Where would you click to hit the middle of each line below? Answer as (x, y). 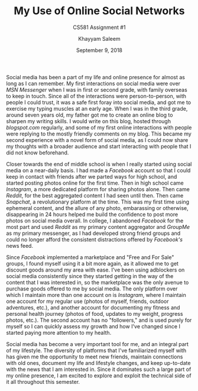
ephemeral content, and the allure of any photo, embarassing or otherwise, (98, 208)
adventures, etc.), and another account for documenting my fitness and (93, 307)
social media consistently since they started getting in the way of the (90, 276)
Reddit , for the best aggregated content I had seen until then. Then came (95, 195)
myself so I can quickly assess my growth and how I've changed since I (93, 326)
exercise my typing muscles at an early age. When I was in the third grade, (97, 108)
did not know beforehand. (38, 153)
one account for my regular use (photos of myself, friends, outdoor (87, 301)
